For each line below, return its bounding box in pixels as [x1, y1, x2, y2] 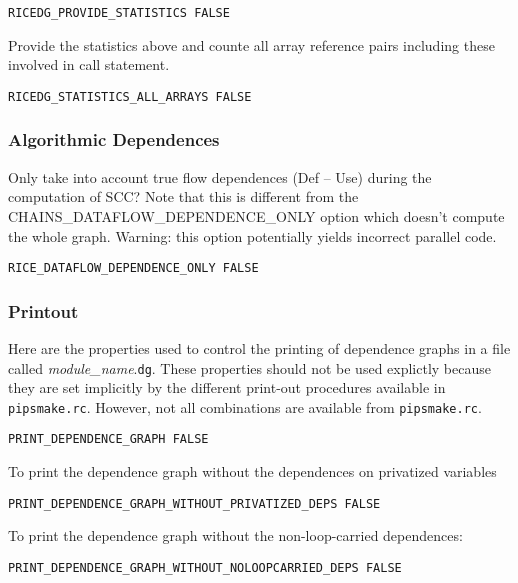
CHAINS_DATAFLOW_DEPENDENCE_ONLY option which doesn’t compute [8, 205, 505, 226]
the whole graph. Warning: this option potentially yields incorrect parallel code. [8, 225, 497, 246]
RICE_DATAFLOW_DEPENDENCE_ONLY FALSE [8, 261, 259, 276]
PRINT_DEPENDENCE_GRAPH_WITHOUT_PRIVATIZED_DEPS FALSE [8, 496, 381, 511]
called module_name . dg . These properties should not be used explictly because [8, 357, 491, 378]
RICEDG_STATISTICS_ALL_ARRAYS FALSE [8, 89, 252, 104]
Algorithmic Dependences [8, 127, 220, 152]
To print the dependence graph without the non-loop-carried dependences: [8, 525, 463, 546]
